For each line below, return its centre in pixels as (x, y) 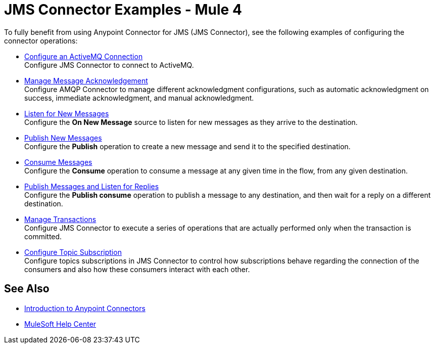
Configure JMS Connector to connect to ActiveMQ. (109, 65)
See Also (27, 289)
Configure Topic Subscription (73, 252)
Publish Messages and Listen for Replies (92, 186)
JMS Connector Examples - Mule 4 (123, 10)
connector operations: (41, 40)
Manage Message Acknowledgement (86, 80)
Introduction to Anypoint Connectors (85, 308)
